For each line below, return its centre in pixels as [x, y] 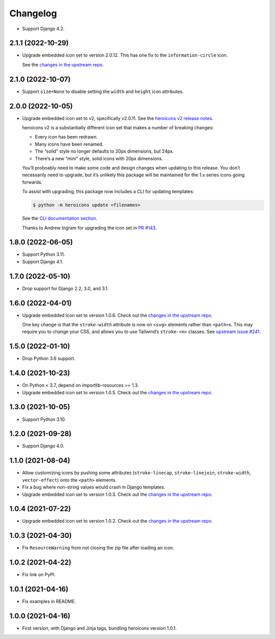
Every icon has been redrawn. [66, 137]
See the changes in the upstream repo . [63, 64]
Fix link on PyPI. [39, 575]
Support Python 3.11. [44, 254]
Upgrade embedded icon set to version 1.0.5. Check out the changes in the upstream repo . [117, 392]
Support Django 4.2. [43, 29]
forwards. [32, 182]
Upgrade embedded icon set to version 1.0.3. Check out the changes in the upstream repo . [117, 494]
